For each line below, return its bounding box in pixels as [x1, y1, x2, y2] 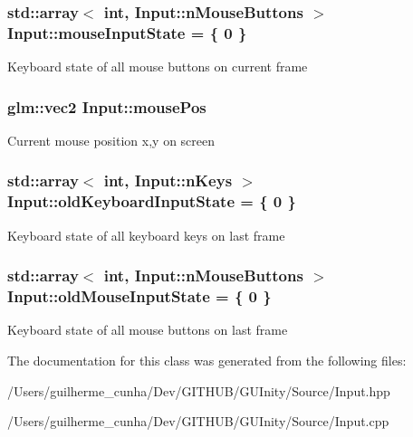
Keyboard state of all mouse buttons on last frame [7, 320, 288, 339]
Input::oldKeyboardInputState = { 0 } [7, 190, 296, 213]
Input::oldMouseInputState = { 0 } [7, 285, 272, 308]
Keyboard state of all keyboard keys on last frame [7, 225, 285, 244]
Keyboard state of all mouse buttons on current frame [7, 57, 308, 76]
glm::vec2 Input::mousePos [7, 95, 206, 118]
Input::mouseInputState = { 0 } [7, 21, 247, 43]
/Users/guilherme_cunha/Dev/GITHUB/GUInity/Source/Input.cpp [7, 412, 389, 431]
